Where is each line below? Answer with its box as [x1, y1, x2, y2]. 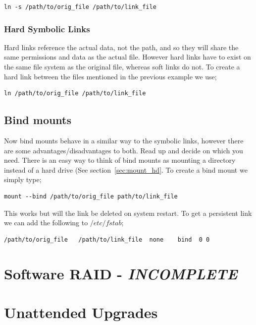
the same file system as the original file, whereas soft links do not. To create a [4, 62, 240, 71]
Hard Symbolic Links [4, 22, 90, 35]
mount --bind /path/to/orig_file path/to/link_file [4, 193, 178, 200]
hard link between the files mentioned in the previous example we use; [4, 71, 217, 81]
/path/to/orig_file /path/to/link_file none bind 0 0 [4, 236, 210, 243]
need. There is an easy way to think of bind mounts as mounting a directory [4, 155, 236, 165]
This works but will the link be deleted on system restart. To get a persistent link [4, 207, 252, 218]
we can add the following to [4, 217, 88, 228]
